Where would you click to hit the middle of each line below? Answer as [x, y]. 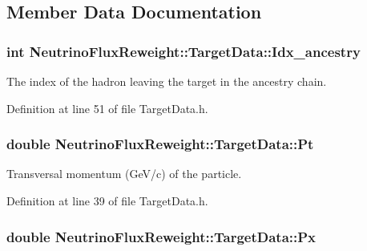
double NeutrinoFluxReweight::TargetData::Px [161, 236]
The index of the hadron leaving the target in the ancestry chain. [167, 81]
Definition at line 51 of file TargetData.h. [107, 108]
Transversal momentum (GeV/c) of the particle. [124, 174]
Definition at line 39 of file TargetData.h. [107, 200]
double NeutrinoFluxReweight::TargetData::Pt [160, 144]
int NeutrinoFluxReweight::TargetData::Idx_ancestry [183, 51]
